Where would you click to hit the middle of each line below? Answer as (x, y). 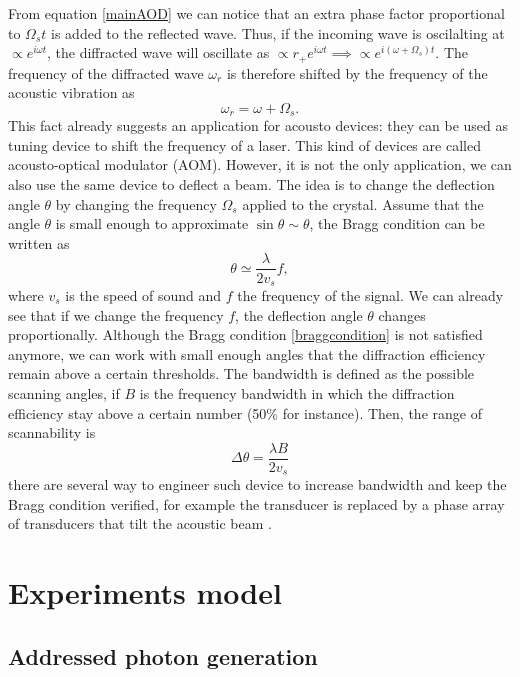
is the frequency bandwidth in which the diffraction (297, 392)
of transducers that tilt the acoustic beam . (140, 523)
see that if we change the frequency (116, 314)
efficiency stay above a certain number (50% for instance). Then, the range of (245, 412)
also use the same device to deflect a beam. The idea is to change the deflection (251, 184)
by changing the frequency (136, 203)
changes (402, 314)
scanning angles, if (64, 392)
